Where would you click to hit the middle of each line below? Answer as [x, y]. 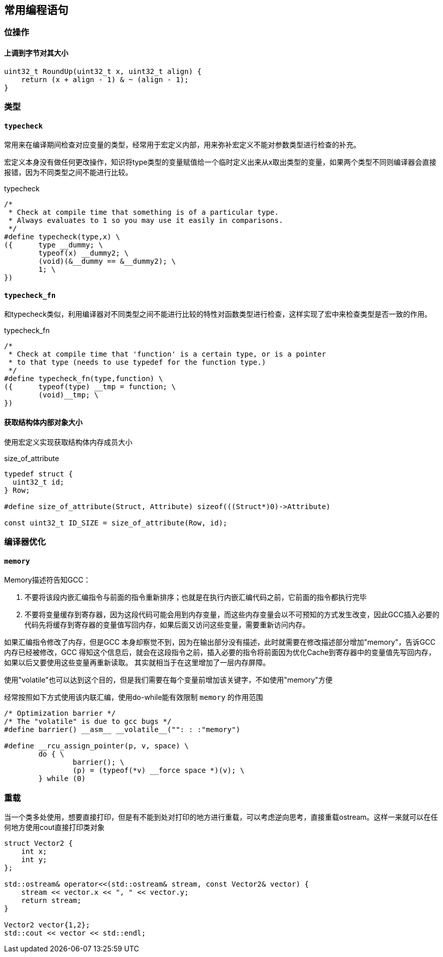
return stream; [51, 901]
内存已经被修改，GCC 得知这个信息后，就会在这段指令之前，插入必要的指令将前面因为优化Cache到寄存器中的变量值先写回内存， [220, 652]
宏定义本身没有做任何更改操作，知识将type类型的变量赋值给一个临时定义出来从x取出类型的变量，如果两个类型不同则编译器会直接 [220, 162]
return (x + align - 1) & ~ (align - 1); [105, 79]
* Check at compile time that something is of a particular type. [144, 212]
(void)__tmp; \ [68, 395]
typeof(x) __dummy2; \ [84, 253]
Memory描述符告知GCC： [47, 580]
